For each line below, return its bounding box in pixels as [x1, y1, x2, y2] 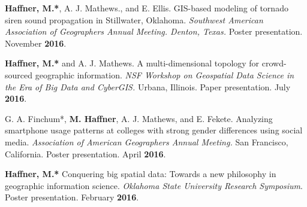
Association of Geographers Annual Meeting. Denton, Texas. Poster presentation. [5, 25, 303, 38]
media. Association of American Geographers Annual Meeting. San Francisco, [5, 135, 288, 148]
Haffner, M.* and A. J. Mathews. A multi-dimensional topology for [5, 57, 260, 69]
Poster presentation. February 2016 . [5, 191, 139, 203]
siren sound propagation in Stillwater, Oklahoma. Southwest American [5, 13, 263, 26]
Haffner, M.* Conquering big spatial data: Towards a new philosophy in [5, 168, 276, 180]
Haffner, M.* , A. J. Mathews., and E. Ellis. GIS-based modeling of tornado [5, 2, 288, 14]
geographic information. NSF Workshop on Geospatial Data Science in [35, 68, 294, 81]
